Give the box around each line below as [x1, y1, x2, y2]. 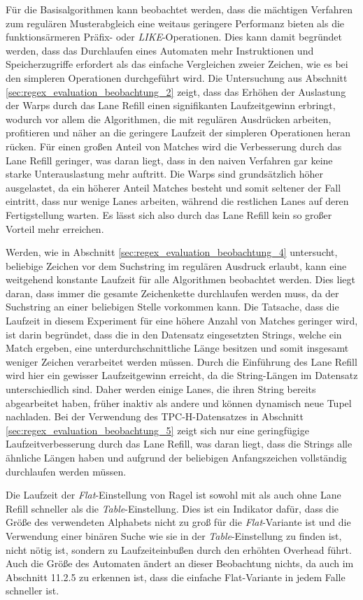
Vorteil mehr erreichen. [6, 221, 104, 236]
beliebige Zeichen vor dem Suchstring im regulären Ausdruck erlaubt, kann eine [6, 258, 347, 273]
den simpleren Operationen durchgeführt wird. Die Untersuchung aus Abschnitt [6, 70, 348, 85]
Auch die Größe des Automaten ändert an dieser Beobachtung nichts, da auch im [6, 556, 354, 571]
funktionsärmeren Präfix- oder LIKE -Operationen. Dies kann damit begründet [6, 29, 342, 44]
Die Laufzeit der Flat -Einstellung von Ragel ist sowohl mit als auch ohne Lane [6, 487, 341, 502]
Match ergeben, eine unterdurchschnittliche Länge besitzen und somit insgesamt [6, 341, 349, 355]
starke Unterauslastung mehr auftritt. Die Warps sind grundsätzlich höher [6, 166, 324, 181]
